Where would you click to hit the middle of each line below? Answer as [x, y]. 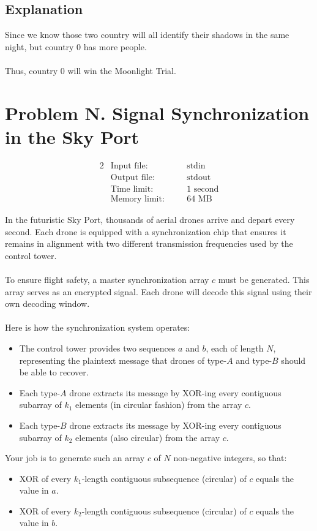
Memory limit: [137, 199]
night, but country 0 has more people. [76, 46]
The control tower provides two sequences [97, 348]
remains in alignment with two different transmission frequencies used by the [149, 243]
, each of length [235, 348]
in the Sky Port [72, 136]
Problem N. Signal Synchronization [157, 112]
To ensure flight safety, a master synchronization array [107, 279]
